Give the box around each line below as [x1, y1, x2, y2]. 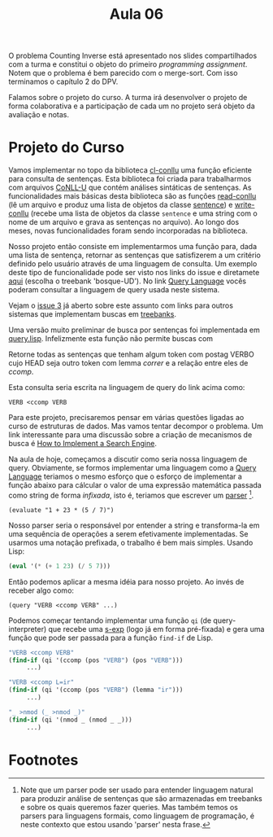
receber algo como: [8, 585, 75, 595]
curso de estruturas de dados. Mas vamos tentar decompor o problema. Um [8, 421, 264, 432]
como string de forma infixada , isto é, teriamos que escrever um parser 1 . [8, 489, 254, 500]
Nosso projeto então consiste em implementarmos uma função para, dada [8, 242, 258, 252]
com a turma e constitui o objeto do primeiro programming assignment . [8, 59, 248, 69]
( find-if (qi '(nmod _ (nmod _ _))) [8, 716, 132, 724]
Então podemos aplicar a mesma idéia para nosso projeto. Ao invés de [8, 576, 245, 586]
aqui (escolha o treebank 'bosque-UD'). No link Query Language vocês [8, 276, 246, 286]
